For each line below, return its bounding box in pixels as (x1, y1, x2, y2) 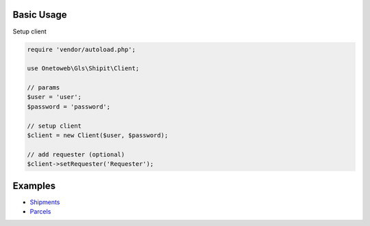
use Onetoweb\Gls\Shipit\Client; (27, 65, 140, 72)
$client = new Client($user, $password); (27, 132, 169, 139)
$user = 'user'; (27, 93, 82, 101)
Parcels (29, 208, 51, 216)
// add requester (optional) (27, 150, 125, 158)
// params (27, 84, 60, 91)
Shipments (29, 198, 60, 206)
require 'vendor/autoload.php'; (27, 45, 136, 53)
